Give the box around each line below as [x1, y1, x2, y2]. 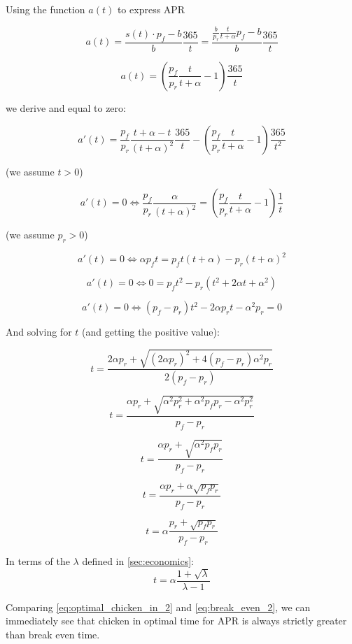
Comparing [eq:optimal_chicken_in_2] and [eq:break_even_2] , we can [6, 599, 311, 614]
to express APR [117, 2, 185, 16]
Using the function [6, 2, 85, 16]
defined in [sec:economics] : [82, 554, 194, 568]
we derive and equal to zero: [6, 100, 126, 115]
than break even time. [6, 627, 100, 641]
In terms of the [6, 554, 70, 568]
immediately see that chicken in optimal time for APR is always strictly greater [6, 613, 347, 628]
